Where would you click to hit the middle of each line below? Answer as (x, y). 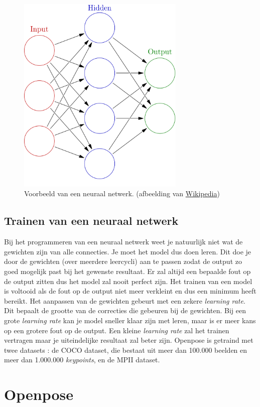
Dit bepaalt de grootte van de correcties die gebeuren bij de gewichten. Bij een (125, 310)
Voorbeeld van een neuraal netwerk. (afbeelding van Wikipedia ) (122, 193)
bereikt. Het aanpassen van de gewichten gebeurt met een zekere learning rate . (125, 300)
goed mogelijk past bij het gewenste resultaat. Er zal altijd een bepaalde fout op (127, 271)
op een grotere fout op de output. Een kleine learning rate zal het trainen (117, 330)
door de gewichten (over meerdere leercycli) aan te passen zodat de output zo (123, 261)
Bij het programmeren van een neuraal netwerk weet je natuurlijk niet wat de (123, 242)
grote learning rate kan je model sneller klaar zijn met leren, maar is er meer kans (130, 320)
